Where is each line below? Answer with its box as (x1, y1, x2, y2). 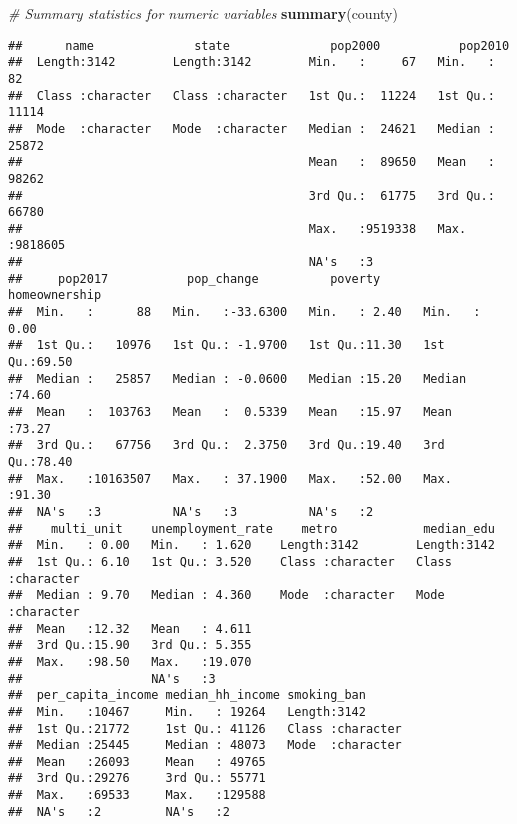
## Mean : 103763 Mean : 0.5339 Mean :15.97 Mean (8, 405, 452, 420)
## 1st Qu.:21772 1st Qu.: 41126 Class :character (8, 721, 402, 736)
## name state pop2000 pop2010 (8, 38, 510, 53)
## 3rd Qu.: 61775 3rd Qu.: (8, 188, 495, 203)
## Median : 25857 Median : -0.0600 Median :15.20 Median (8, 371, 467, 386)
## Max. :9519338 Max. (8, 221, 467, 236)
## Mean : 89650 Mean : (8, 155, 495, 170)
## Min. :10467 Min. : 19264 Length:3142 (8, 704, 366, 719)
